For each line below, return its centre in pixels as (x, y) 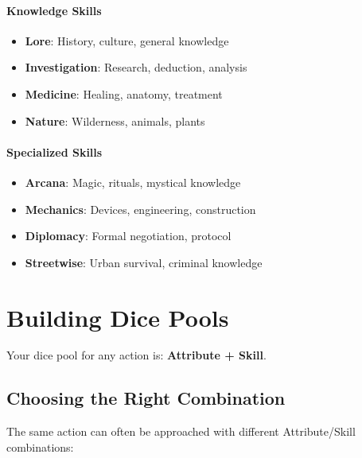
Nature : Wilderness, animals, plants (115, 120)
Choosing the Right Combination (146, 398)
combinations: (40, 446)
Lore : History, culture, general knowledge (127, 40)
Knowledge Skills (54, 10)
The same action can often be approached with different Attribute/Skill (181, 431)
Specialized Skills (54, 151)
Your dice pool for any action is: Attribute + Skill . (136, 355)
